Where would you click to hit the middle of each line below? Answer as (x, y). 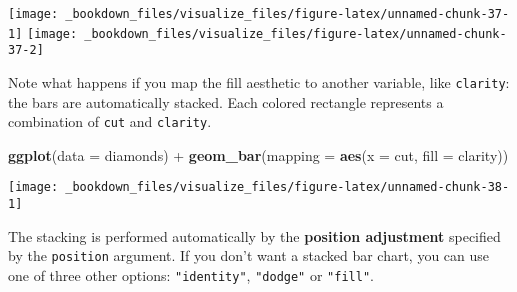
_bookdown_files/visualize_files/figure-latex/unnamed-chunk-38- (287, 187)
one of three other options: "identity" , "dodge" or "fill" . (191, 275)
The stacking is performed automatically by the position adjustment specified (254, 235)
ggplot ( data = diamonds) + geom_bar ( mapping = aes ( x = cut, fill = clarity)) (258, 154)
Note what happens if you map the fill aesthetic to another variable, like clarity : (259, 81)
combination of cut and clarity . (110, 121)
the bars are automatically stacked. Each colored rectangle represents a (226, 101)
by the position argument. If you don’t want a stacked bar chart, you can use (249, 255)
